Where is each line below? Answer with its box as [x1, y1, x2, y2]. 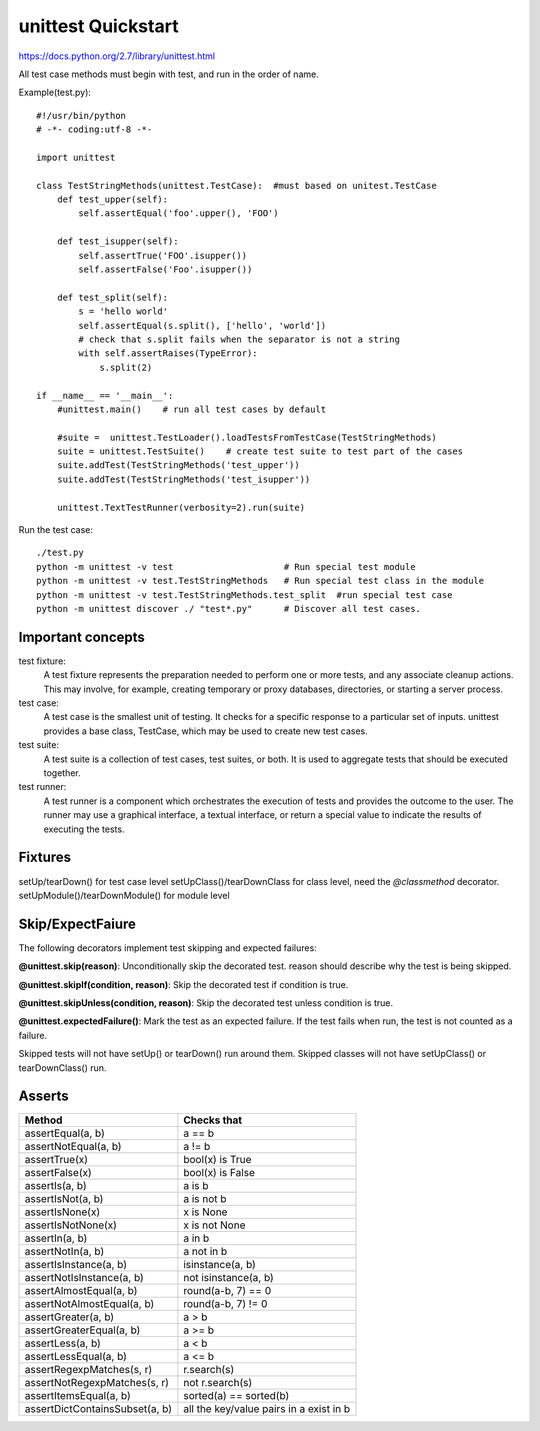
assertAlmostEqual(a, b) [24, 1284, 138, 1298]
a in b [183, 1231, 210, 1245]
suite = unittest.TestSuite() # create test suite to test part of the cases [56, 446, 464, 457]
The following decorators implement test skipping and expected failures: [18, 941, 317, 954]
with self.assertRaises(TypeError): [78, 348, 259, 359]
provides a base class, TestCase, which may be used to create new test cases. [43, 725, 369, 737]
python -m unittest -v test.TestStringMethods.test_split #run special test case [36, 589, 453, 600]
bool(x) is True [183, 1153, 252, 1167]
